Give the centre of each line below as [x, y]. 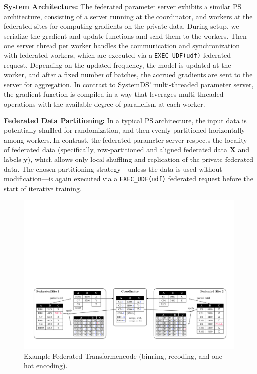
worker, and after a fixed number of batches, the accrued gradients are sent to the [128, 75]
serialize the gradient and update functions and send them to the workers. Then [125, 35]
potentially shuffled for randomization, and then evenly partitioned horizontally [125, 130]
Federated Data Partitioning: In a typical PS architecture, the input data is [125, 120]
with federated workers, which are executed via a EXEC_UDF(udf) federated [118, 55]
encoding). [52, 365]
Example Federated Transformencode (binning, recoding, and [117, 355]
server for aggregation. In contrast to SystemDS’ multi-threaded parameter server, [129, 84]
